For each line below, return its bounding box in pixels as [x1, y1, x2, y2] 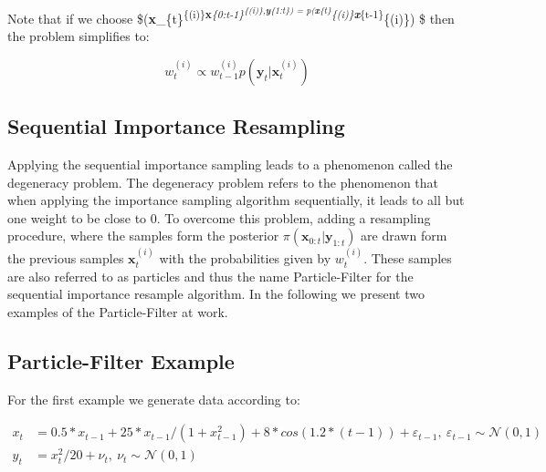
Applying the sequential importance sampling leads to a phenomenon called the [7, 154, 453, 173]
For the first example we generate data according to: [7, 389, 300, 408]
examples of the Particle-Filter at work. [7, 302, 228, 321]
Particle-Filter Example [7, 346, 235, 375]
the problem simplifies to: [7, 26, 150, 46]
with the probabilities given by [159, 249, 331, 268]
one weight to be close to [7, 208, 147, 227]
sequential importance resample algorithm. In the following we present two [7, 284, 425, 303]
